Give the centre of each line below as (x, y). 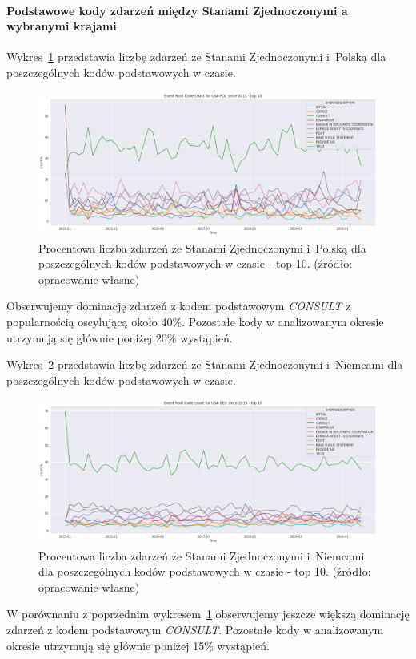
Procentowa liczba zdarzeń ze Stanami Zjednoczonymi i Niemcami (202, 555)
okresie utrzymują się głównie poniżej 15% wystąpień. (138, 645)
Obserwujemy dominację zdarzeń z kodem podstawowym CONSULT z (179, 306)
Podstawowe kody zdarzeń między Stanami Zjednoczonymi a (177, 10)
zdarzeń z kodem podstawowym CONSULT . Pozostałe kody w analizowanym (195, 629)
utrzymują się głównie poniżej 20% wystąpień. (120, 337)
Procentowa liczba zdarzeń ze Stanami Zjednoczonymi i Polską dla (202, 247)
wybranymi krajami (62, 26)
